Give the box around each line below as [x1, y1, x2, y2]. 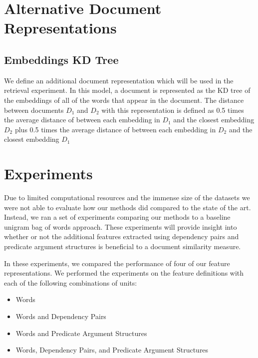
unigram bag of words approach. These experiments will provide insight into [4, 221, 237, 232]
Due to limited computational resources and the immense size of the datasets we [4, 192, 250, 203]
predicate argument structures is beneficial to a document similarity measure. [4, 241, 241, 252]
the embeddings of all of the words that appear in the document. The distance [4, 94, 244, 105]
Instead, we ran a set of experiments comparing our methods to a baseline [4, 212, 231, 222]
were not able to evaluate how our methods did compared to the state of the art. [4, 202, 251, 212]
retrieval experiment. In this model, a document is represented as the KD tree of [4, 85, 251, 95]
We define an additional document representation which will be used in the [4, 75, 234, 85]
